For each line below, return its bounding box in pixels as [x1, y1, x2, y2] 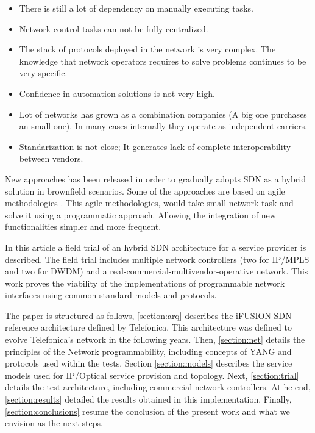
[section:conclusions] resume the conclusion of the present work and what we [5, 404, 290, 417]
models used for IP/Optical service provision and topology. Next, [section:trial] [5, 368, 299, 381]
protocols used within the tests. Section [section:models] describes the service [5, 357, 292, 370]
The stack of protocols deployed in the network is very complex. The [19, 43, 276, 55]
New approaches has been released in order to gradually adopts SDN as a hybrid [5, 172, 306, 185]
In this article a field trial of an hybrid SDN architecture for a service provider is [5, 240, 306, 253]
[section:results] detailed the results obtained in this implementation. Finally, [5, 393, 292, 406]
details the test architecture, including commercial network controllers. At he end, [5, 381, 311, 393]
